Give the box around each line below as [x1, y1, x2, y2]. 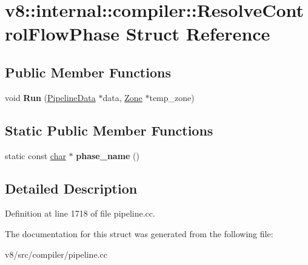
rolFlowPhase [5, 21, 120, 46]
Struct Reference [126, 21, 270, 46]
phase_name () [76, 149, 140, 162]
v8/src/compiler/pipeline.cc [5, 247, 107, 260]
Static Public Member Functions [5, 120, 213, 139]
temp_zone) [149, 91, 195, 103]
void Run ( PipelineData [5, 91, 96, 103]
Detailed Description [5, 178, 138, 197]
